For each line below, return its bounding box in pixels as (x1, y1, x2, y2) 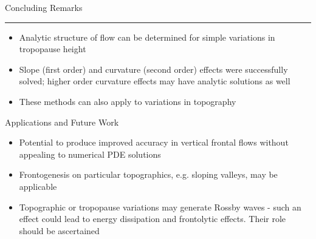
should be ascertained (19, 224, 100, 237)
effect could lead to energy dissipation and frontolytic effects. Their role (19, 212, 286, 225)
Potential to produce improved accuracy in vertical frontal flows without (19, 136, 289, 149)
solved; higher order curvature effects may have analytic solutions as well (19, 75, 290, 87)
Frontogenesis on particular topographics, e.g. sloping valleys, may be (19, 168, 278, 181)
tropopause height (19, 42, 86, 55)
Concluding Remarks (5, 1, 83, 13)
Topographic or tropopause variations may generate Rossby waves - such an (19, 200, 301, 213)
